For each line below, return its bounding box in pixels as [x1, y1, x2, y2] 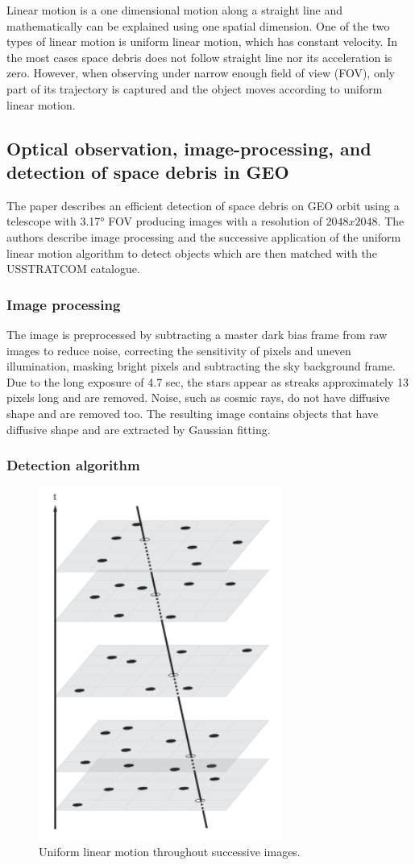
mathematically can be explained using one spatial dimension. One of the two [6, 17, 390, 34]
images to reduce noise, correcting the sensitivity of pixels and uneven [6, 341, 351, 358]
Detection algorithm [6, 455, 140, 475]
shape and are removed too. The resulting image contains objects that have [6, 404, 379, 421]
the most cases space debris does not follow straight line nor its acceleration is [6, 48, 392, 65]
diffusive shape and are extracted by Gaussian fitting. [6, 420, 271, 437]
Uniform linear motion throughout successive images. [39, 842, 301, 859]
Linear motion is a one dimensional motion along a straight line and [6, 2, 343, 18]
